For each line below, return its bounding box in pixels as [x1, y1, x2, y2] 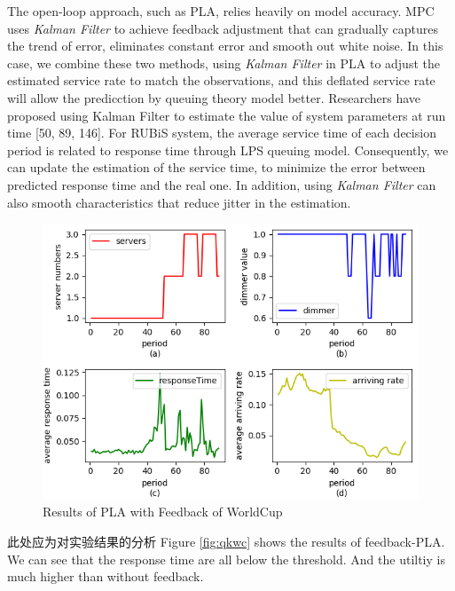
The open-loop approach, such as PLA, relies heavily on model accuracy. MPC [7, 2, 435, 20]
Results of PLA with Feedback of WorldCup [43, 502, 283, 521]
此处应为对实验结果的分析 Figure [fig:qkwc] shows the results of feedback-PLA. [7, 532, 445, 551]
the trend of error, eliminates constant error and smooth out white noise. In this [7, 36, 443, 55]
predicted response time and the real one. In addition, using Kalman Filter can [7, 175, 436, 193]
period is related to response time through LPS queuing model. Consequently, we [7, 140, 449, 159]
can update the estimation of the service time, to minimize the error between [7, 158, 426, 177]
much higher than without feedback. [7, 567, 204, 586]
